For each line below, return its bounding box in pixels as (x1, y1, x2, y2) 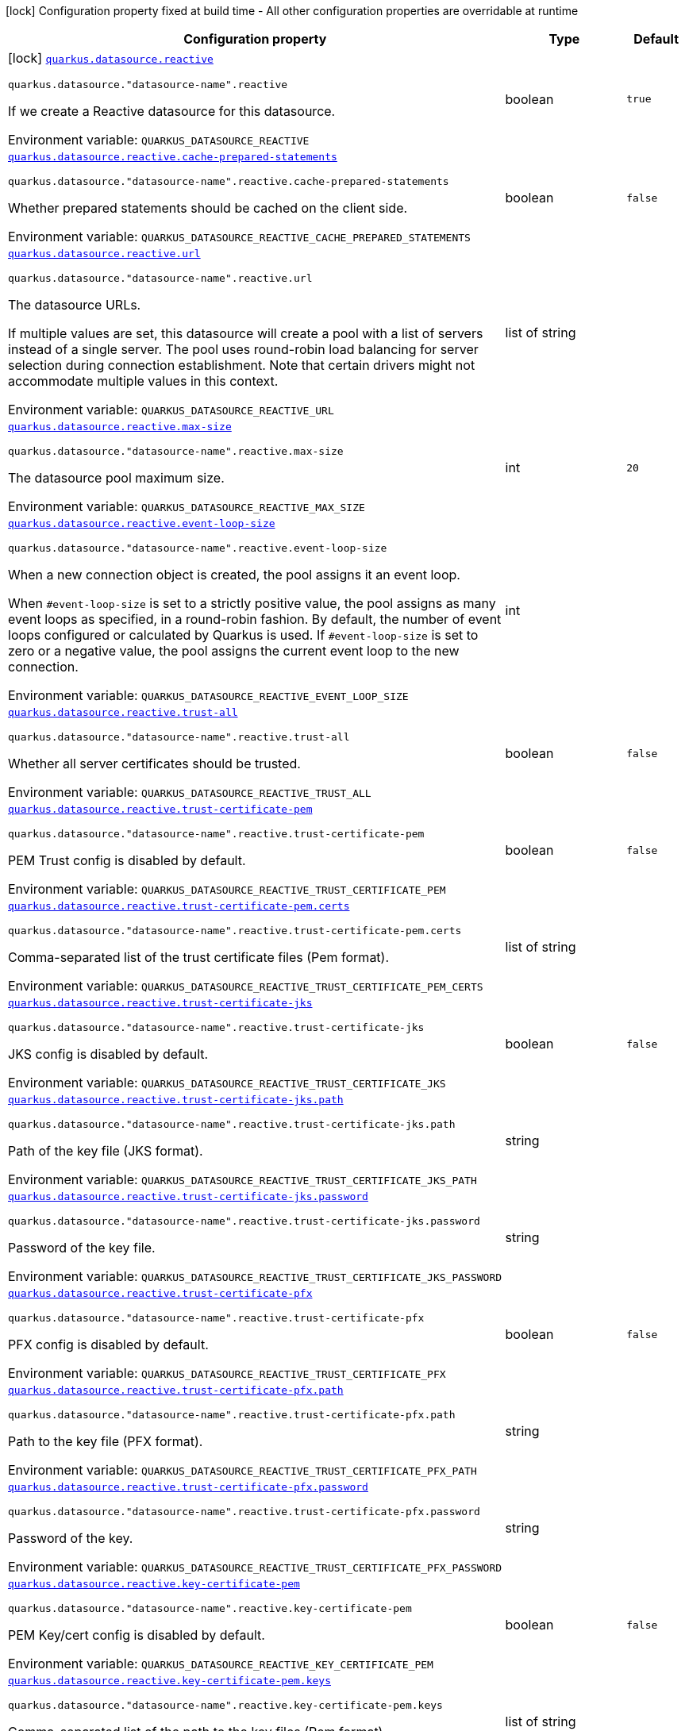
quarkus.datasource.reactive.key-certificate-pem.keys (8, 1675, 331, 1687)
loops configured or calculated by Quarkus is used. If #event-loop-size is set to (8, 627, 479, 643)
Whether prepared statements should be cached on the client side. (8, 200, 408, 216)
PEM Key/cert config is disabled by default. (8, 1627, 265, 1643)
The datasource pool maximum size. (8, 470, 225, 486)
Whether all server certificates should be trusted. (8, 756, 301, 771)
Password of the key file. (8, 1240, 156, 1256)
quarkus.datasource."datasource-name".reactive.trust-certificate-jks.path (8, 1118, 456, 1130)
